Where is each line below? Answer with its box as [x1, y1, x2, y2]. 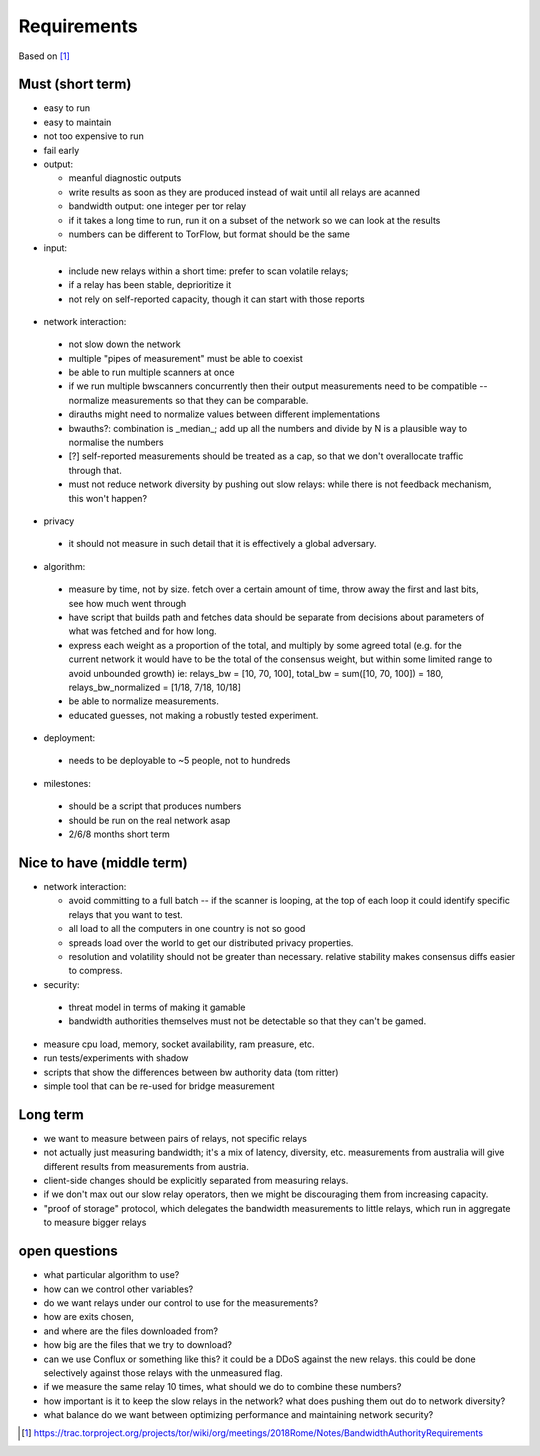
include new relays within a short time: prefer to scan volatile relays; [68, 265, 349, 277]
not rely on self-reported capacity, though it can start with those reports [68, 293, 365, 305]
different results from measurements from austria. [43, 1160, 249, 1172]
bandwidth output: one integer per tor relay [68, 200, 247, 212]
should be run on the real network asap [68, 814, 231, 826]
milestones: [43, 777, 92, 789]
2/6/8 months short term [68, 828, 170, 840]
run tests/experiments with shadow [43, 1052, 189, 1064]
